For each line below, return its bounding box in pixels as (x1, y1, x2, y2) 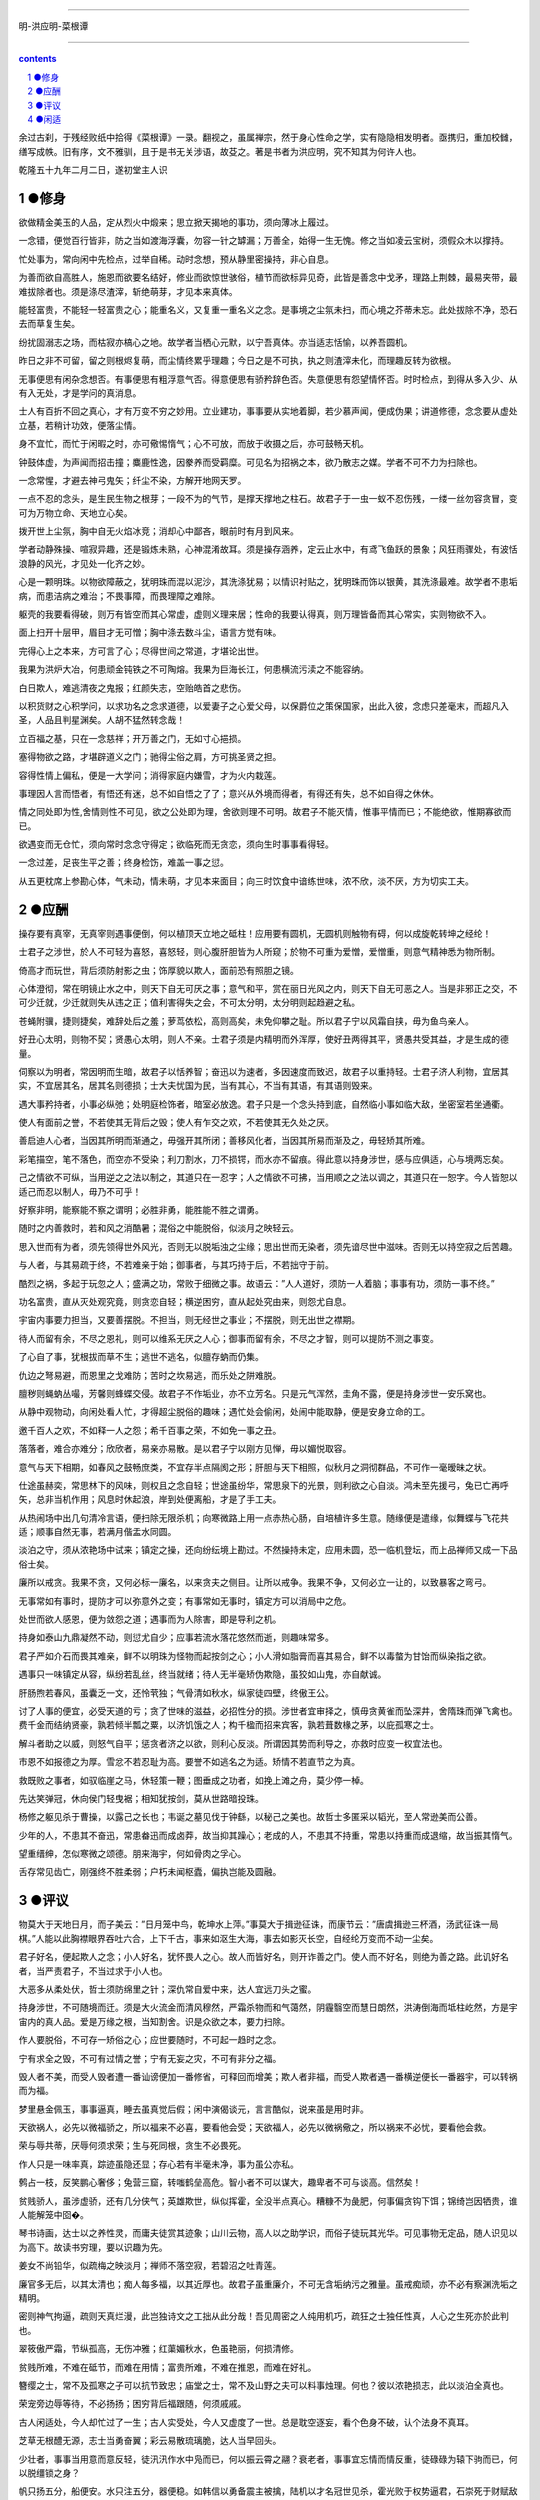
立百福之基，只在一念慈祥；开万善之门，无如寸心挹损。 (18, 732, 247, 744)
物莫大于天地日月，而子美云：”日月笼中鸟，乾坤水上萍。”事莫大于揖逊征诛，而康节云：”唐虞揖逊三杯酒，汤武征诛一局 (18, 1918, 499, 1930)
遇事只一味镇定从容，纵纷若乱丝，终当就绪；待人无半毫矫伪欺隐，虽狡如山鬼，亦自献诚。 (18, 1668, 387, 1680)
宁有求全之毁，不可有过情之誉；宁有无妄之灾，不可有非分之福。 (18, 2052, 282, 2064)
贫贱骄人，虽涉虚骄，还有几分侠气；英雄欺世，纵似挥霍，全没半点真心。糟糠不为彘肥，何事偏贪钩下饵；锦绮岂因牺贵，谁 (18, 2195, 518, 2207)
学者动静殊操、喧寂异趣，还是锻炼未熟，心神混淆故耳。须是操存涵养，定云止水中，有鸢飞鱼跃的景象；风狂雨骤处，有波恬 (18, 543, 518, 555)
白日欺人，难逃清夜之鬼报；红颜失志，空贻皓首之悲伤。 (18, 681, 247, 694)
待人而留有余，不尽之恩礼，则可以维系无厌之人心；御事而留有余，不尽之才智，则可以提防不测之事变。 (18, 1332, 439, 1344)
